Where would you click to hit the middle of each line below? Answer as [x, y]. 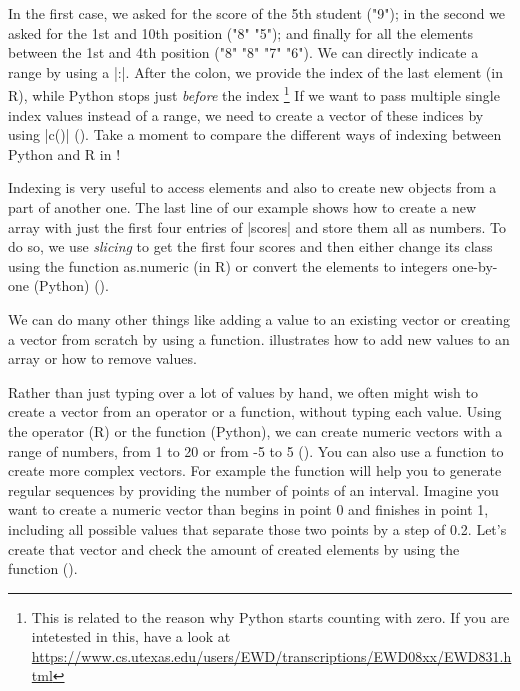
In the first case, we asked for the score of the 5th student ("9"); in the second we [257, 13]
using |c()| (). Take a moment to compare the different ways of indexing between [255, 134]
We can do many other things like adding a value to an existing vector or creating [259, 318]
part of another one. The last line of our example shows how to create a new [242, 207]
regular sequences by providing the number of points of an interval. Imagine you [253, 489]
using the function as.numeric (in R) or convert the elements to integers [228, 265]
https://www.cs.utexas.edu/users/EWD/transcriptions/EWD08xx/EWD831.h [271, 655]
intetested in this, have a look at [131, 636]
